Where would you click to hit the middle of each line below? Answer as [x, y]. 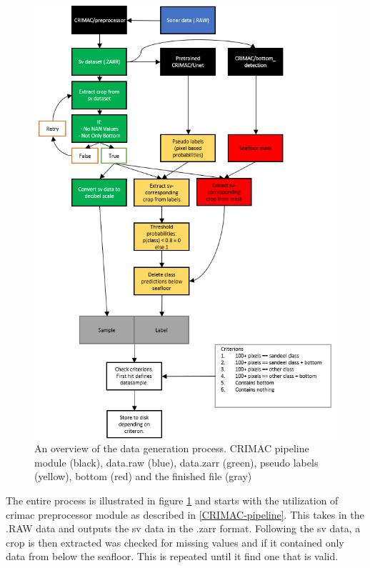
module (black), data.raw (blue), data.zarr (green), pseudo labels [176, 462]
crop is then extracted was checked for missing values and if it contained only [175, 542]
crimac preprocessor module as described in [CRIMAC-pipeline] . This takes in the [185, 514]
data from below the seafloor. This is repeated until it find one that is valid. [172, 556]
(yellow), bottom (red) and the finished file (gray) [143, 476]
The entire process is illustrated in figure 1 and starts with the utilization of [172, 500]
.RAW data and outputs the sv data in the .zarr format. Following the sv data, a [183, 528]
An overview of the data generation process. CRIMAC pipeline [172, 448]
